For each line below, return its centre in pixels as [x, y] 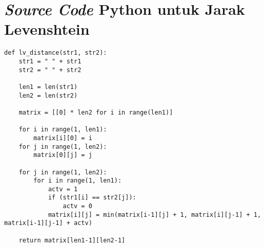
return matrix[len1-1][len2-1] [72, 240]
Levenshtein [47, 29]
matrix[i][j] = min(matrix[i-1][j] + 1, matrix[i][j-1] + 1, [155, 215]
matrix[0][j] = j [63, 155]
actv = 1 [63, 189]
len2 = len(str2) [48, 95]
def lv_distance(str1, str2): [56, 53]
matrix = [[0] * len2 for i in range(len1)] [96, 112]
